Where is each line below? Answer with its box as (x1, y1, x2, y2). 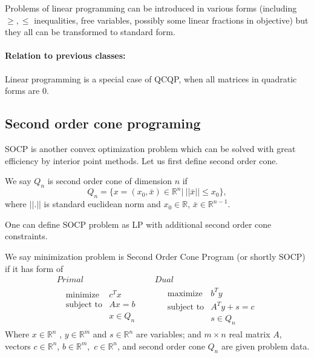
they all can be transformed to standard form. (5, 25, 175, 38)
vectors (5, 339, 31, 352)
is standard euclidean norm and (44, 197, 161, 210)
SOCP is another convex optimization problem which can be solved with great (5, 142, 296, 154)
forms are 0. (5, 84, 49, 97)
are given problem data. (221, 339, 310, 352)
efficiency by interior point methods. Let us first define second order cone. (5, 154, 278, 167)
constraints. (5, 230, 48, 242)
